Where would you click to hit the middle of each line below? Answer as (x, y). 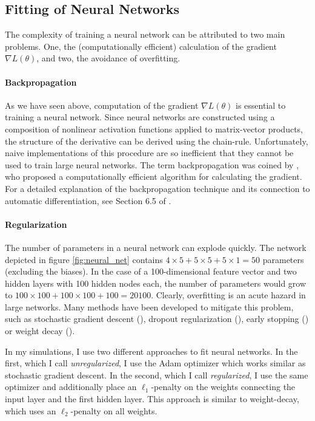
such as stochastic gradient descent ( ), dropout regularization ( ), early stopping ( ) (157, 319)
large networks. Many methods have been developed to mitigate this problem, (149, 306)
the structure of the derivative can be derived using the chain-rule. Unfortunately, (157, 141)
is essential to (261, 105)
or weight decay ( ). (40, 331)
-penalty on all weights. (114, 410)
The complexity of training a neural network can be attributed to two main (145, 34)
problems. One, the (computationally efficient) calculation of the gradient (141, 46)
